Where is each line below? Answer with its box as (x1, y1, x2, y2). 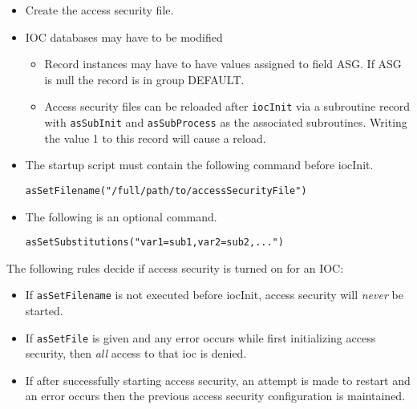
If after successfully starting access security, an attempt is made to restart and (25, 371, 411, 388)
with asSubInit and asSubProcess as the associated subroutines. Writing (44, 114, 407, 131)
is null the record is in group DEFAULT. (44, 71, 245, 87)
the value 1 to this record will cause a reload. (44, 129, 266, 146)
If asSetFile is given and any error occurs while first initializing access (25, 329, 376, 346)
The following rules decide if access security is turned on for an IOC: (6, 259, 344, 276)
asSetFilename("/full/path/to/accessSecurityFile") (25, 184, 307, 196)
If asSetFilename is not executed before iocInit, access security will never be (25, 286, 403, 303)
